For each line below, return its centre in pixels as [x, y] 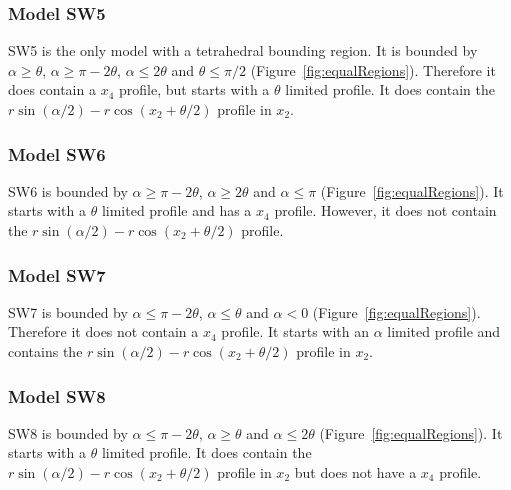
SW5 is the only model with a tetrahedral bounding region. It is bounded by [243, 50]
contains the [45, 351]
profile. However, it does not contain [385, 210]
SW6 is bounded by [68, 190]
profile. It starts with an [295, 331]
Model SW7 [57, 274]
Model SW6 [57, 153]
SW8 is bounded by [68, 432]
